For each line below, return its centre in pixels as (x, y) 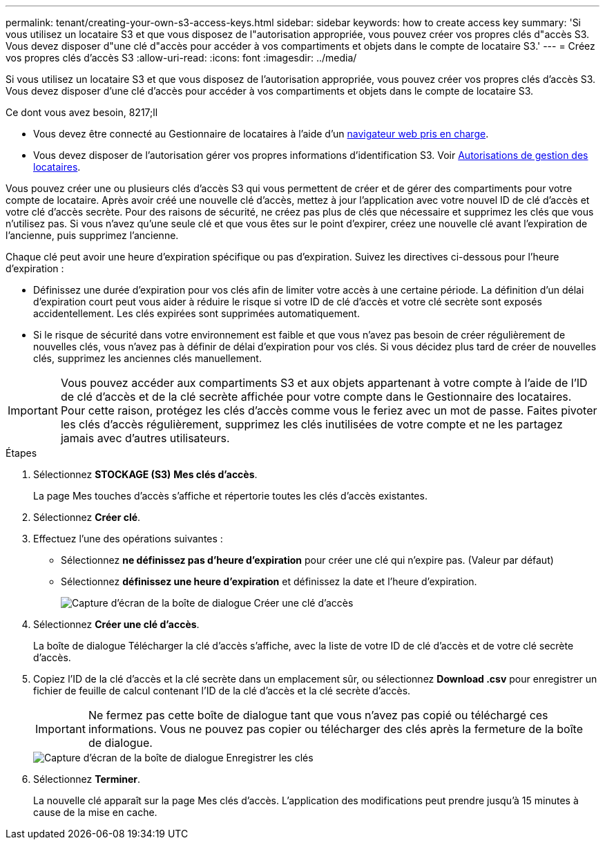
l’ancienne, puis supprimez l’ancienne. (92, 235)
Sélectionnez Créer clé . (87, 517)
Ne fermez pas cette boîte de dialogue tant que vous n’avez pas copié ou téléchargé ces (318, 715)
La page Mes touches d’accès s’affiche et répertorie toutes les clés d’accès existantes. (230, 496)
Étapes (21, 453)
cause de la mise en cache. (95, 812)
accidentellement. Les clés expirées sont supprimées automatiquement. (196, 313)
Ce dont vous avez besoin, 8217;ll (82, 112)
